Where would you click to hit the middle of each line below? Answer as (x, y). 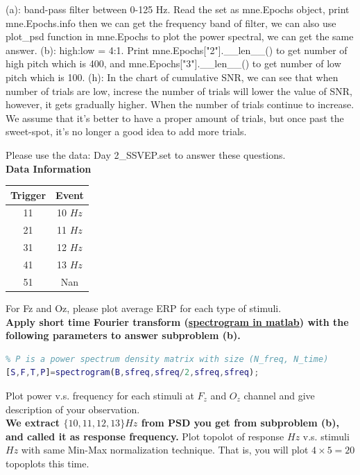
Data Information (49, 168)
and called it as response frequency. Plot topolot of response (145, 436)
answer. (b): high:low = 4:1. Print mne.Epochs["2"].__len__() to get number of (177, 50)
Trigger (28, 195)
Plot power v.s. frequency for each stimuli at (100, 395)
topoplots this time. (48, 463)
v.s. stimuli (326, 436)
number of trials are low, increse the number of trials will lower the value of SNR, (179, 90)
